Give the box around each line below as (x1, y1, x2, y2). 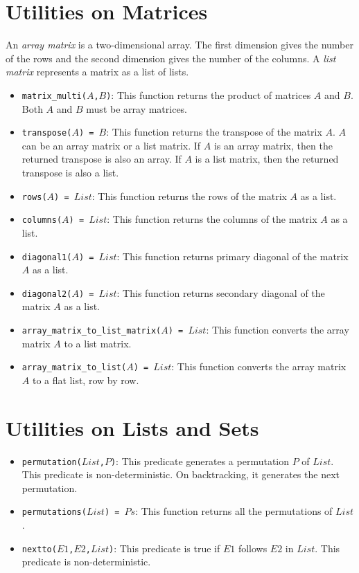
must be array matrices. (86, 101, 188, 116)
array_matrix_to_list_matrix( (21, 326, 161, 336)
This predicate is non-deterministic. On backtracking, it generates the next (21, 467, 340, 482)
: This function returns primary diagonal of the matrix (116, 248, 349, 263)
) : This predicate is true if (108, 540, 220, 555)
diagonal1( (21, 252, 72, 262)
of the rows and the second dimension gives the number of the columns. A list (6, 51, 336, 65)
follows (238, 540, 268, 555)
